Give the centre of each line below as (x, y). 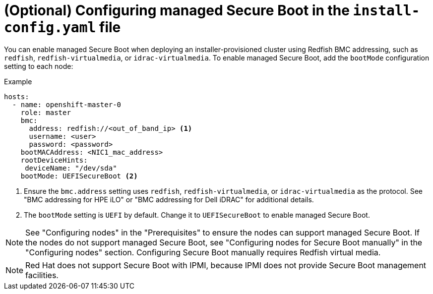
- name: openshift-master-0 (67, 104)
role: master (46, 112)
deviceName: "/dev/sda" (71, 168)
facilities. (42, 275)
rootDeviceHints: (54, 160)
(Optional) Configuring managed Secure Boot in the (177, 10)
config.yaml (50, 28)
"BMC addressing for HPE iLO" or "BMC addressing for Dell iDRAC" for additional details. (169, 199)
